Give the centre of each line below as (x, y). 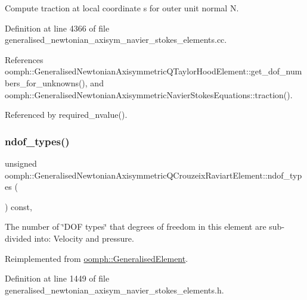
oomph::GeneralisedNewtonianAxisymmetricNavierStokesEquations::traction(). (149, 94)
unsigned (21, 163)
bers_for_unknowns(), (46, 82)
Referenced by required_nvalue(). (66, 115)
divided (18, 238)
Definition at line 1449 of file (57, 278)
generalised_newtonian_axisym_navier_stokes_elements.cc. (116, 40)
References (24, 59)
